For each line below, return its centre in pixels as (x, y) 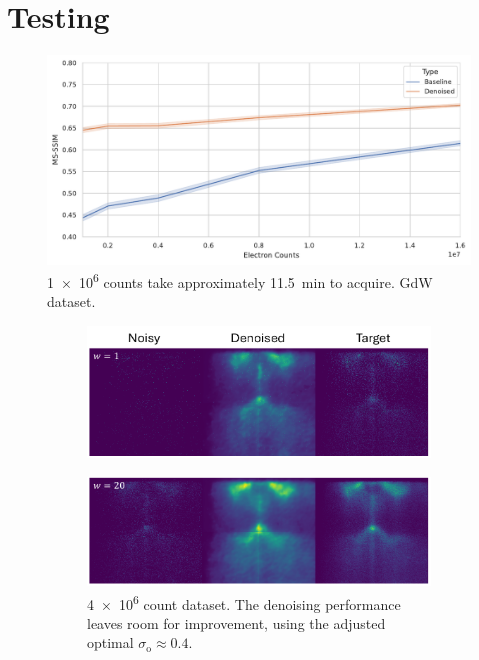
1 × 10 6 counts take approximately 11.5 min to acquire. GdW (240, 280)
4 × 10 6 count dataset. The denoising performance (244, 602)
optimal (110, 642)
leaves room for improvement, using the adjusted (236, 622)
